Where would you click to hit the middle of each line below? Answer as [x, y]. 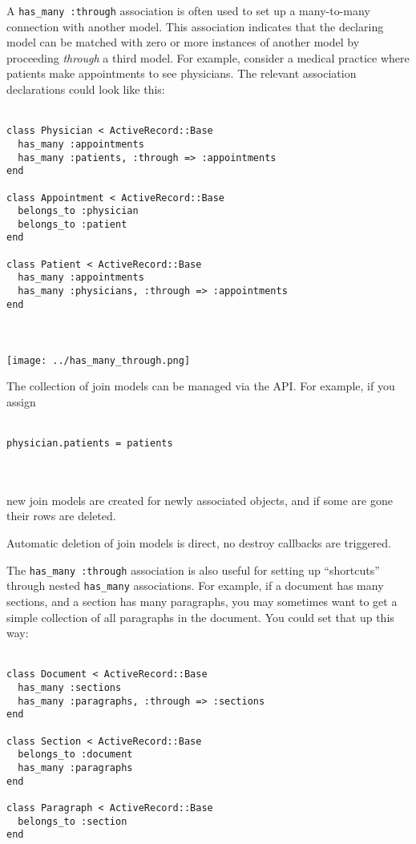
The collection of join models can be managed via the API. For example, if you [201, 386]
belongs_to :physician [78, 211]
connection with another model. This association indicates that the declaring [195, 26]
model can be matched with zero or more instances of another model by [183, 42]
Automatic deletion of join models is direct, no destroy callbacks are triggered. [199, 543]
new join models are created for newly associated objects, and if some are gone [200, 500]
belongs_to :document [75, 755]
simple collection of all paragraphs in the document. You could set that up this [200, 617]
